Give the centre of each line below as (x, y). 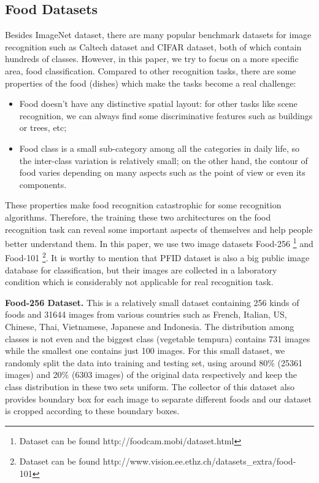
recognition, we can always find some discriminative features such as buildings (166, 115)
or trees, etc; (43, 128)
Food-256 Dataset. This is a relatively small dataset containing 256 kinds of (152, 302)
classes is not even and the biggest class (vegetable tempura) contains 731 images (158, 338)
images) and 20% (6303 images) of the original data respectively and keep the (151, 375)
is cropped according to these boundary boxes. (92, 411)
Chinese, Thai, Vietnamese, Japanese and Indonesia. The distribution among (150, 326)
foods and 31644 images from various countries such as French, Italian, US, (146, 314)
